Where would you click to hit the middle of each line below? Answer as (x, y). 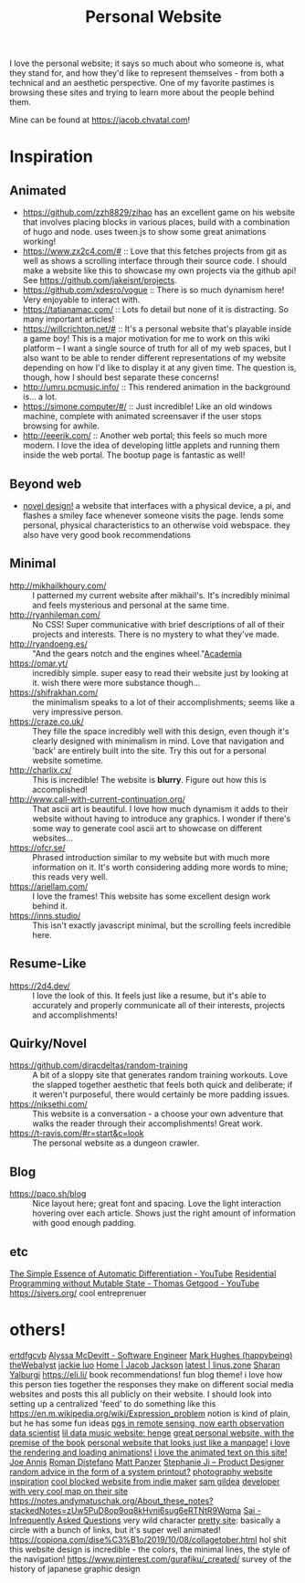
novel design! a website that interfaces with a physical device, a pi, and (157, 506)
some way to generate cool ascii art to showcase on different (147, 828)
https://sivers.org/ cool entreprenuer (78, 1293)
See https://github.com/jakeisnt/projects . (100, 280)
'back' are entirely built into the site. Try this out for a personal (149, 750)
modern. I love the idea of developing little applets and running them (151, 446)
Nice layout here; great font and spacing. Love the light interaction (157, 1204)
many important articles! (68, 319)
